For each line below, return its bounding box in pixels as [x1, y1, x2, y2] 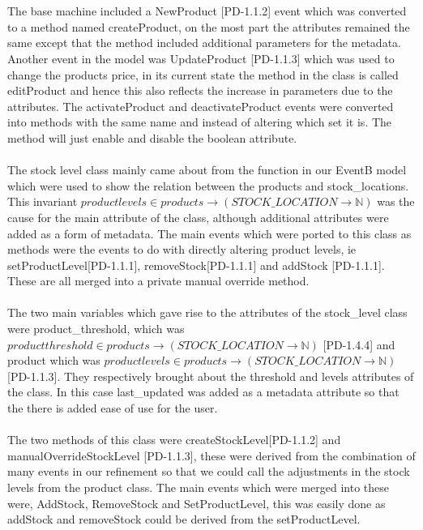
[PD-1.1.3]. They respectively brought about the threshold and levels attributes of [7, 367, 414, 384]
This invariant [7, 193, 78, 210]
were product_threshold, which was [7, 320, 185, 337]
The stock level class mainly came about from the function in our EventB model [7, 161, 407, 178]
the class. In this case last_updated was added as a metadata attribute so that [7, 383, 399, 400]
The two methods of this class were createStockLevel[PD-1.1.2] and [7, 431, 341, 448]
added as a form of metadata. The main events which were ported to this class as [7, 224, 412, 241]
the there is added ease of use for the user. [7, 400, 218, 417]
